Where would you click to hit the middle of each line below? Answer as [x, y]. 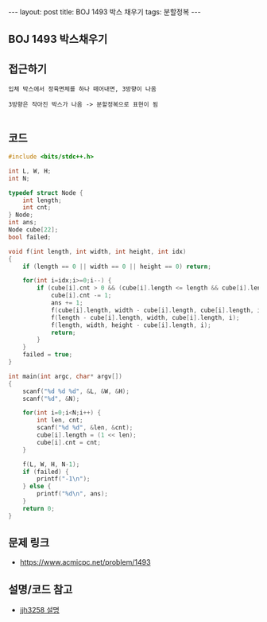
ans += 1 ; [67, 303]
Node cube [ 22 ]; [33, 230]
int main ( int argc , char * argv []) [66, 376]
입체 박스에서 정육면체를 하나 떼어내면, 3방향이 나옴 [82, 89]
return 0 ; [39, 508]
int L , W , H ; [30, 171]
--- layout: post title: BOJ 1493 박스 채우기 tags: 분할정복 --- [104, 12]
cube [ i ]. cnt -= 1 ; [81, 296]
